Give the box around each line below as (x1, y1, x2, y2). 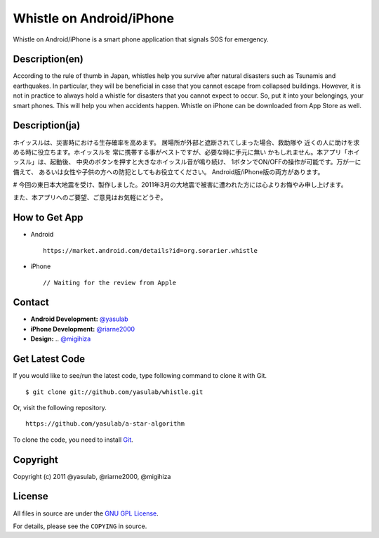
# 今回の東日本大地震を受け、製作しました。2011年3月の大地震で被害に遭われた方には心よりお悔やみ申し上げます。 (13, 181, 347, 189)
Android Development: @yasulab (30, 315, 129, 323)
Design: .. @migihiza (30, 334, 91, 343)
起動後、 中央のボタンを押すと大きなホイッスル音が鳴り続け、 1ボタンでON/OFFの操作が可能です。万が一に (49, 158, 361, 166)
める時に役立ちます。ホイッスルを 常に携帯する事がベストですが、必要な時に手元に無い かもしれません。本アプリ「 (13, 147, 348, 156)
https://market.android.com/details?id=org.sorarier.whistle (43, 247, 258, 254)
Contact (13, 296, 49, 308)
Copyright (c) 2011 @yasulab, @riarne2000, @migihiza (13, 472, 171, 480)
